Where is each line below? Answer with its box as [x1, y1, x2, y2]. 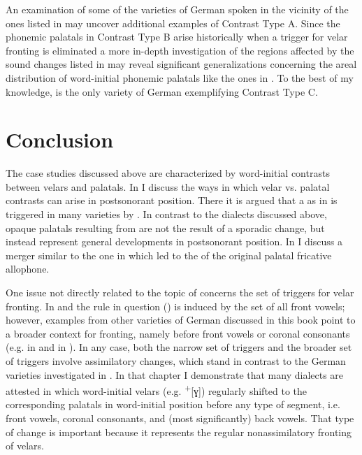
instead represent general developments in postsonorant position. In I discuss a [6, 234, 342, 249]
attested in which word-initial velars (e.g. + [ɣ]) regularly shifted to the [6, 382, 307, 398]
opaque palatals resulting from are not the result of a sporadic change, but [6, 220, 325, 235]
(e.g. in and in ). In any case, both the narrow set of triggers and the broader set [6, 340, 352, 354]
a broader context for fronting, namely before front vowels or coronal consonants [6, 326, 350, 340]
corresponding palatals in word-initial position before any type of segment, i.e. [6, 397, 340, 412]
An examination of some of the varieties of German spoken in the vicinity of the [6, 2, 349, 16]
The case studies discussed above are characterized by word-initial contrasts [6, 166, 330, 180]
